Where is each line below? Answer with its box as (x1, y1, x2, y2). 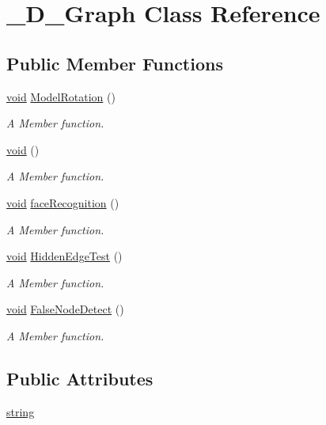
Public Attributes (6, 366, 154, 390)
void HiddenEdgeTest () (6, 248, 123, 264)
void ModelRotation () (6, 88, 116, 104)
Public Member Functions (6, 51, 223, 75)
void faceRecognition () (6, 194, 119, 211)
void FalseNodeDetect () (6, 301, 124, 317)
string (6, 403, 35, 419)
